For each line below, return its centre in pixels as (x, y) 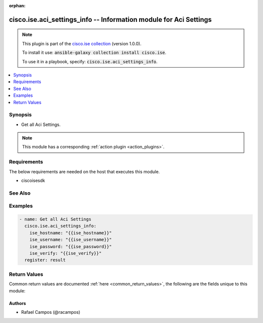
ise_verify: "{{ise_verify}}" (66, 253)
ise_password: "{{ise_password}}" (71, 246)
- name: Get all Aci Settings (55, 219)
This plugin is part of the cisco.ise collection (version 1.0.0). (82, 43)
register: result (45, 260)
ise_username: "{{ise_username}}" (71, 240)
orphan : (17, 6)
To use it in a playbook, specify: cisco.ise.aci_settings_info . (90, 61)
